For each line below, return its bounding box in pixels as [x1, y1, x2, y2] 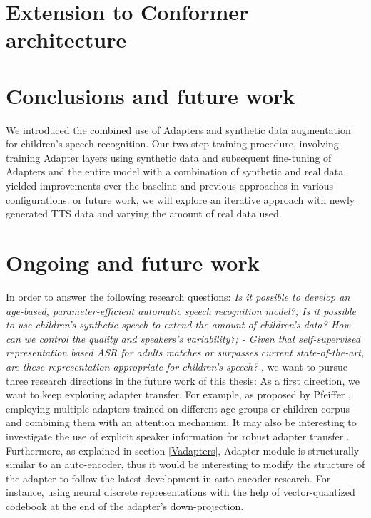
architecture [6, 25, 127, 54]
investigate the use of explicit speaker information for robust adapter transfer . [6, 428, 350, 443]
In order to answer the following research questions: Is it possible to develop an [6, 289, 350, 304]
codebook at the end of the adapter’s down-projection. [6, 498, 244, 513]
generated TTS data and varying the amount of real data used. [6, 206, 282, 221]
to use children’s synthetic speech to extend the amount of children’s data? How [6, 317, 350, 332]
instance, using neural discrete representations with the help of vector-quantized [6, 485, 355, 499]
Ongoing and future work [6, 248, 260, 277]
